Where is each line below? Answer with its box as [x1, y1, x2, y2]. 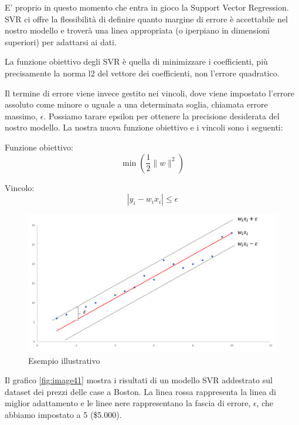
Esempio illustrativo [28, 354, 100, 366]
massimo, [5, 109, 38, 122]
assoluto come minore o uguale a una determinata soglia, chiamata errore [5, 98, 268, 111]
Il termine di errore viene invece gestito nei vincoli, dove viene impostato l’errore [5, 86, 294, 99]
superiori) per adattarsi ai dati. [5, 35, 117, 48]
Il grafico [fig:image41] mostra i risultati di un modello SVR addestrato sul [5, 374, 273, 386]
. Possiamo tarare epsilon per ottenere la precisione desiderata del [43, 109, 280, 122]
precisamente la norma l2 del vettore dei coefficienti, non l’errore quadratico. [5, 66, 280, 79]
